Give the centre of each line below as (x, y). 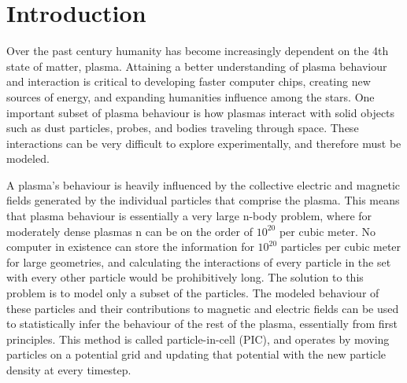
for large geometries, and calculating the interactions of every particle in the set (199, 261)
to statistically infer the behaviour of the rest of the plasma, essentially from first (202, 324)
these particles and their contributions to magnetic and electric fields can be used (203, 308)
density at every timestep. (69, 370)
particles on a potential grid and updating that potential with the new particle (196, 354)
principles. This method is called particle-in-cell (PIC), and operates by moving (198, 339)
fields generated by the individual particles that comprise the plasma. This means (203, 200)
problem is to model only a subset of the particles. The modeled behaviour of (193, 293)
